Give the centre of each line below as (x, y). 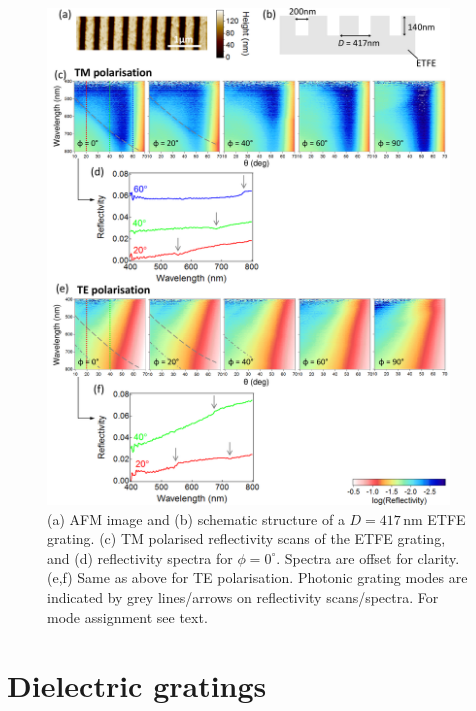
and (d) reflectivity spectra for (140, 557)
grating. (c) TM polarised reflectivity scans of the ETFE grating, (246, 538)
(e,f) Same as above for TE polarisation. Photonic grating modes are (257, 577)
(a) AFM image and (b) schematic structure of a (196, 518)
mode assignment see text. (127, 616)
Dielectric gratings (137, 685)
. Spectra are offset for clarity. (368, 557)
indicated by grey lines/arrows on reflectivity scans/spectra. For (243, 596)
